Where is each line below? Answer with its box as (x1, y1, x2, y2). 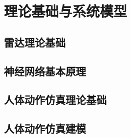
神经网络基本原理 (4, 63, 86, 78)
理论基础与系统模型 (4, 1, 128, 21)
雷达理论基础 (4, 34, 65, 49)
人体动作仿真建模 (4, 121, 86, 136)
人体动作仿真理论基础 (4, 92, 107, 107)
